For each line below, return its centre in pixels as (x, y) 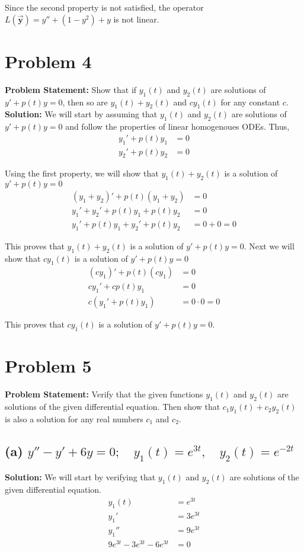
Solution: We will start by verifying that (80, 477)
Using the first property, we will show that (82, 173)
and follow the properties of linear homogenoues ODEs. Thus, (177, 126)
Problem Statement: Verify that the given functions (104, 394)
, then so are (85, 102)
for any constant (250, 102)
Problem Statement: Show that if (71, 89)
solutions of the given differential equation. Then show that (113, 407)
